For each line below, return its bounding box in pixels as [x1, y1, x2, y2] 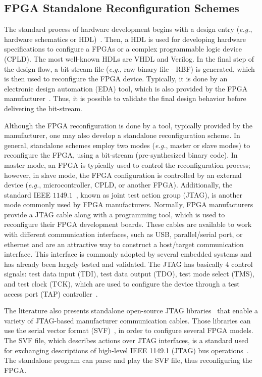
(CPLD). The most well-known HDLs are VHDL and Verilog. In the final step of [4, 53, 254, 64]
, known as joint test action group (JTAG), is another [76, 189, 242, 200]
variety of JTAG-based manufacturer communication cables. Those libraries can [4, 315, 251, 325]
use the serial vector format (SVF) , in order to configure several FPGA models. [4, 325, 253, 336]
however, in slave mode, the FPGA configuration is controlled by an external [4, 169, 242, 180]
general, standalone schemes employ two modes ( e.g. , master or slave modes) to [4, 139, 250, 150]
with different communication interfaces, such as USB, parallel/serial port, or [4, 229, 243, 240]
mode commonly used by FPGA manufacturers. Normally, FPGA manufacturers [4, 199, 253, 210]
